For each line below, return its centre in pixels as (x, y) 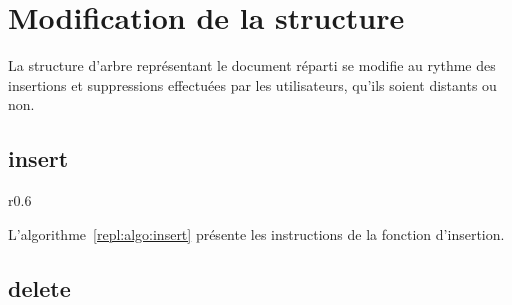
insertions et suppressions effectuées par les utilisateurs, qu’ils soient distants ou (252, 84)
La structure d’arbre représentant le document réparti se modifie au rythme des (252, 65)
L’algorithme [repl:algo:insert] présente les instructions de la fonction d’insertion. (256, 233)
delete (39, 287)
